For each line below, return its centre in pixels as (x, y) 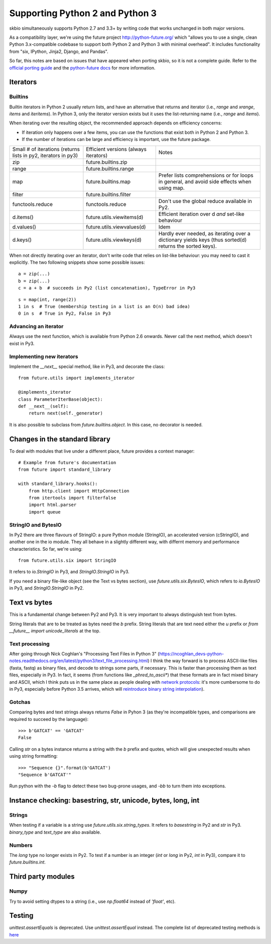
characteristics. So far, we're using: (46, 549)
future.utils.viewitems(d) (115, 217)
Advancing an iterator (36, 326)
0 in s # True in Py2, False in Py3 (65, 314)
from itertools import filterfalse (72, 498)
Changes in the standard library (60, 439)
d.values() (24, 227)
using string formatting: (33, 756)
